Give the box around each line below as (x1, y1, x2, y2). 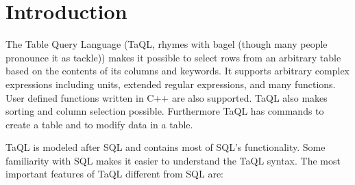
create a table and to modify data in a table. (5, 117, 193, 131)
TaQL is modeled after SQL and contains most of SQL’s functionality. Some (5, 140, 326, 154)
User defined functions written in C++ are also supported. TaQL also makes (5, 90, 328, 104)
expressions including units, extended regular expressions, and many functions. (5, 76, 336, 91)
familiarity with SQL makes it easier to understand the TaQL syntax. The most (5, 153, 341, 167)
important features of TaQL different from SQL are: (5, 167, 224, 181)
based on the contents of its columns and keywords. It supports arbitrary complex (5, 63, 350, 78)
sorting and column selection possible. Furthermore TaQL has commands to (5, 104, 324, 118)
